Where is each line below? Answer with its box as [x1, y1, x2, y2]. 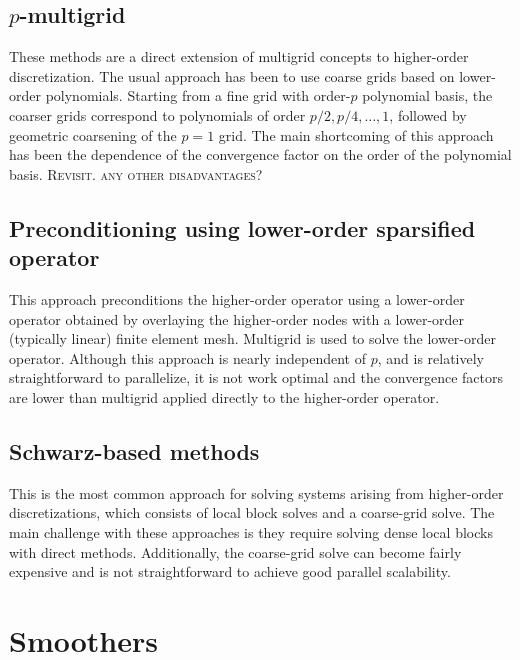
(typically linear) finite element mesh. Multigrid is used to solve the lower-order [9, 328, 496, 349]
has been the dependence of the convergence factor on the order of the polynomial [9, 144, 512, 165]
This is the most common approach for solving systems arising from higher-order [9, 482, 504, 503]
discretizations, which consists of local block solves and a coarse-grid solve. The [9, 502, 495, 523]
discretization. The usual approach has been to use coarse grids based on [9, 65, 455, 86]
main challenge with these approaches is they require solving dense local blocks [9, 521, 493, 542]
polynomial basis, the [362, 85, 493, 106]
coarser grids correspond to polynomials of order [9, 104, 306, 125]
